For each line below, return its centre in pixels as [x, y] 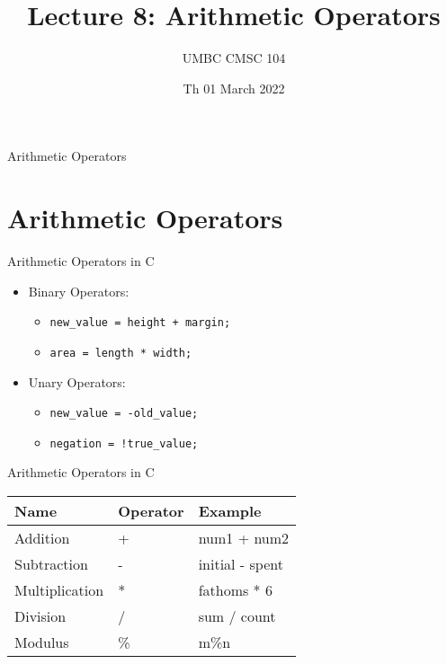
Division [40, 616]
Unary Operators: [77, 381]
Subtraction [51, 564]
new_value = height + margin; [140, 323]
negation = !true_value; [124, 443]
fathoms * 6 [235, 590]
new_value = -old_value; [124, 414]
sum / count [237, 616]
